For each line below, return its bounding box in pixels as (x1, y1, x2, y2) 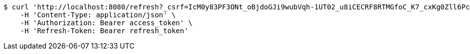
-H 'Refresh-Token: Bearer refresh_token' (20, 27, 188, 35)
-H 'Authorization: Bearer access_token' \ (20, 19, 193, 27)
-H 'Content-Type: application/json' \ (20, 11, 176, 19)
